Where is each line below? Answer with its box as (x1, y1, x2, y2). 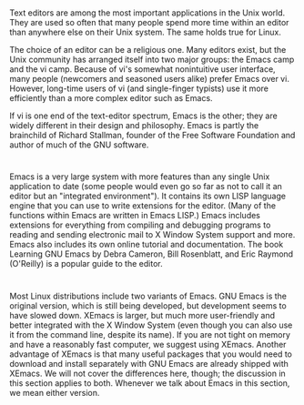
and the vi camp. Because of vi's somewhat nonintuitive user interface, (9, 64, 276, 75)
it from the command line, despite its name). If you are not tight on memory (9, 329, 291, 339)
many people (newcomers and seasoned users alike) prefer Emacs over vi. (9, 74, 289, 85)
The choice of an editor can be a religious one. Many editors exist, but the (9, 45, 287, 56)
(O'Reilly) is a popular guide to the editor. (9, 258, 163, 269)
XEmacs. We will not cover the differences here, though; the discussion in (9, 368, 287, 379)
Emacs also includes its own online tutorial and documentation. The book (9, 239, 284, 250)
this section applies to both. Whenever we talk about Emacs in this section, (9, 377, 290, 389)
